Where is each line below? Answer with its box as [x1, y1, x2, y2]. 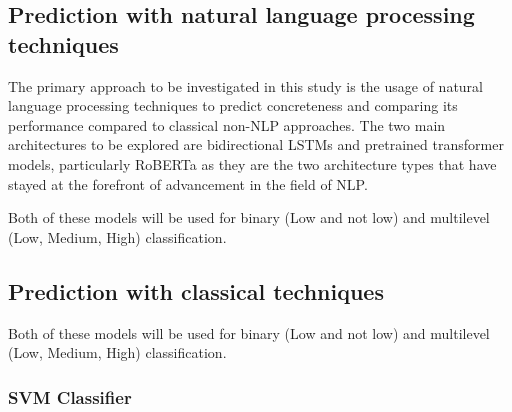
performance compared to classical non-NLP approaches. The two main [8, 114, 446, 135]
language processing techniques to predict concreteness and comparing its [8, 95, 458, 116]
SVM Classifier [8, 384, 132, 409]
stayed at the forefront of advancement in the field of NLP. [8, 173, 368, 194]
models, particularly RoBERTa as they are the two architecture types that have [8, 153, 497, 174]
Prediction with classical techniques [8, 275, 384, 306]
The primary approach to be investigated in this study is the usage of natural [8, 75, 484, 96]
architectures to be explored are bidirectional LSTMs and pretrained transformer [8, 134, 504, 155]
